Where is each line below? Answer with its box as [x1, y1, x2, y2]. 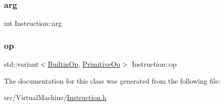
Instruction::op [131, 59, 177, 69]
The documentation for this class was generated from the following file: [4, 75, 221, 86]
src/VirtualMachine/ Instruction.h [4, 92, 107, 103]
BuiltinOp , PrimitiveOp [48, 59, 120, 69]
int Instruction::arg [4, 18, 62, 28]
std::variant [4, 59, 39, 69]
